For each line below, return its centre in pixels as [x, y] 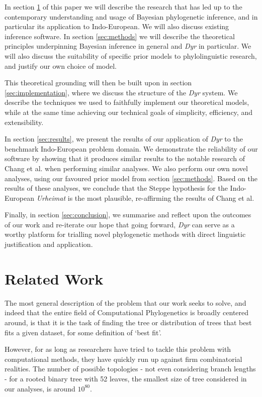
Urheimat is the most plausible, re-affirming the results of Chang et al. [145, 197]
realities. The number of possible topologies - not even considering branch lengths [130, 369]
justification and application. [49, 244]
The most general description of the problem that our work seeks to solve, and [125, 302]
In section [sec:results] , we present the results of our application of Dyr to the [124, 139]
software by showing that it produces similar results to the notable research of [125, 158]
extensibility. [24, 122]
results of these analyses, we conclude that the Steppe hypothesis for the [116, 188]
